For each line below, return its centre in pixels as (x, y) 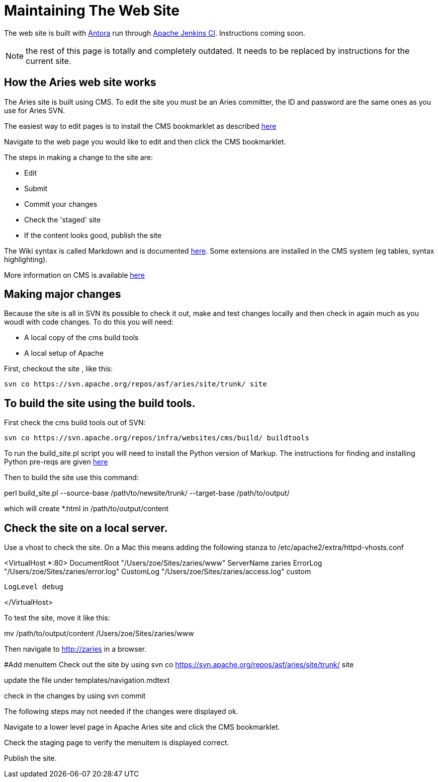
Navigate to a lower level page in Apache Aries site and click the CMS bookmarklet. (142, 727)
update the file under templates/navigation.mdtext (87, 680)
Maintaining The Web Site (92, 11)
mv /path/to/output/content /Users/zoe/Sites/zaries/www (99, 634)
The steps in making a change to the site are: (78, 157)
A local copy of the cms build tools (81, 338)
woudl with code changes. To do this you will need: (89, 322)
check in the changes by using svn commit (75, 696)
